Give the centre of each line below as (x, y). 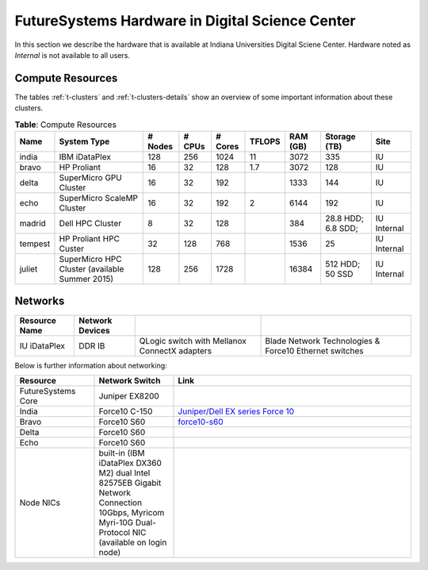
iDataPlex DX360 (130, 463)
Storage (340, 137)
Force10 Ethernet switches (314, 351)
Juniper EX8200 (129, 395)
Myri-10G (116, 522)
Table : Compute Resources (65, 125)
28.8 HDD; (345, 218)
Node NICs (40, 503)
